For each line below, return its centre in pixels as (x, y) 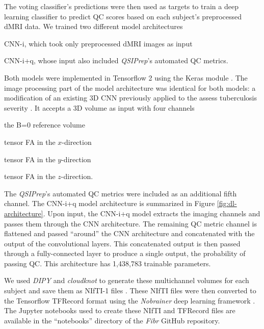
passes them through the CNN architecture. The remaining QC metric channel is (130, 223)
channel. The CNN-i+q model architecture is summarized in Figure (110, 203)
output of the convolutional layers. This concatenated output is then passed (122, 243)
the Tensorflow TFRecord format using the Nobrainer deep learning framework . (130, 300)
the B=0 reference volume (45, 125)
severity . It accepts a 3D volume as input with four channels (99, 107)
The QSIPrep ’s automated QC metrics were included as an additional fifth (121, 193)
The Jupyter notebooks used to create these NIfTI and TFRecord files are (120, 310)
